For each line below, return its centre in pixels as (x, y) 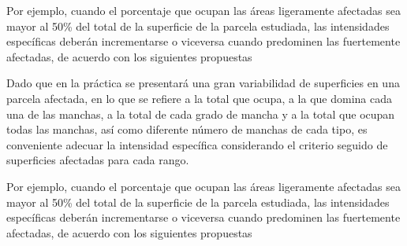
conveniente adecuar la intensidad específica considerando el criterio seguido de (197, 144)
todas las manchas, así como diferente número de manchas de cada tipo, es (187, 129)
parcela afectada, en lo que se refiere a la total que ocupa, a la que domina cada (199, 98)
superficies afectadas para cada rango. (98, 160)
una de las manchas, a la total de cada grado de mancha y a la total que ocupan (201, 114)
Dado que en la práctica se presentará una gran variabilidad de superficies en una (203, 83)
